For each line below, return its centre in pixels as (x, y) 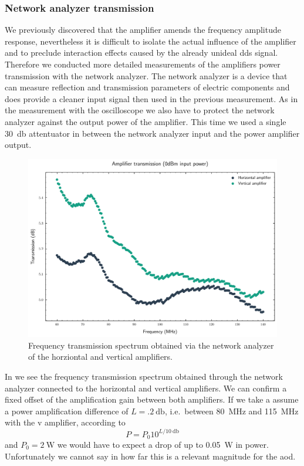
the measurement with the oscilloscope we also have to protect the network (140, 110)
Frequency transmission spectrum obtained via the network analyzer (151, 345)
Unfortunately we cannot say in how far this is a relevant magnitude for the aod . (150, 456)
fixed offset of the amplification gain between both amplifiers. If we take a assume (152, 399)
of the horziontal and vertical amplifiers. (100, 357)
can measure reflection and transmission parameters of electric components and (147, 87)
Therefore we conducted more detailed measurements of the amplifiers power (143, 64)
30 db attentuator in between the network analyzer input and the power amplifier (152, 133)
